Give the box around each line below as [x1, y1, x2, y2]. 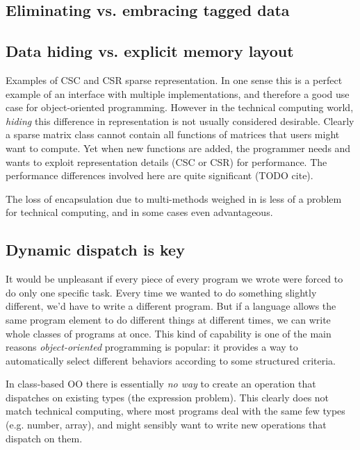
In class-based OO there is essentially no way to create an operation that [6, 376, 316, 391]
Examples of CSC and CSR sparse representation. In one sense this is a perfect [6, 72, 343, 87]
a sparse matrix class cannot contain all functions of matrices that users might [6, 127, 340, 142]
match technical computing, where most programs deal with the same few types [6, 403, 345, 418]
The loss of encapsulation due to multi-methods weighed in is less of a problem [6, 191, 342, 206]
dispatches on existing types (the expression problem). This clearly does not [6, 390, 329, 404]
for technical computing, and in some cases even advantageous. [6, 205, 273, 219]
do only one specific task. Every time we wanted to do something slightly [6, 285, 317, 299]
